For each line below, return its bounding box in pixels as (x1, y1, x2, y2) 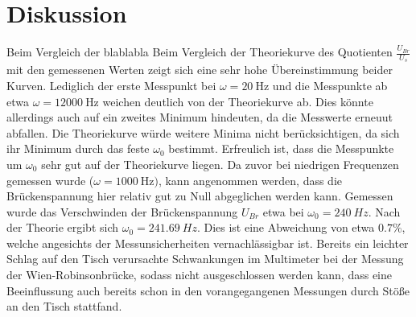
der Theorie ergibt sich (6, 219, 119, 236)
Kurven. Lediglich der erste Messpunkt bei (6, 76, 216, 93)
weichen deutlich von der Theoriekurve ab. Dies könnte (102, 93, 373, 109)
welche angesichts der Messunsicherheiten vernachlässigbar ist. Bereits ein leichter (6, 234, 409, 251)
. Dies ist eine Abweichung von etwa (196, 219, 375, 236)
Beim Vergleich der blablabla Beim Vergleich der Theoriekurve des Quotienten (6, 43, 393, 60)
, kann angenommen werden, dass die (158, 171, 342, 188)
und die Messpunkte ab (272, 76, 388, 93)
